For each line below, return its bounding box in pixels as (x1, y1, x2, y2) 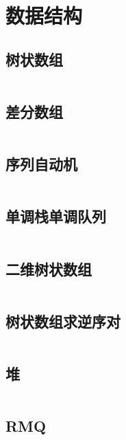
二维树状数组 (5, 258, 92, 279)
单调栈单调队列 (5, 206, 106, 227)
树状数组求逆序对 (5, 310, 121, 331)
